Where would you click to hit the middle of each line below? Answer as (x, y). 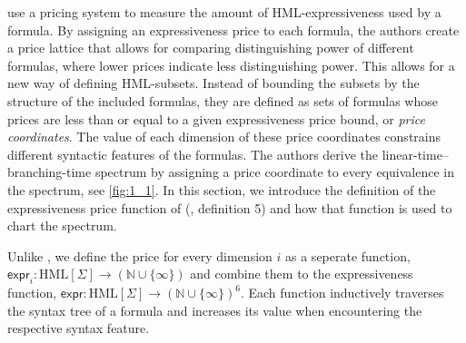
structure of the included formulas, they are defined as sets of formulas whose (223, 100)
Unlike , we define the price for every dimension (140, 255)
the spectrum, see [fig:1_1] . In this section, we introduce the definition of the (222, 189)
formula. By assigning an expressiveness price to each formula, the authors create (233, 29)
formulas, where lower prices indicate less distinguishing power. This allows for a (231, 65)
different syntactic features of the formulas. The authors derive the (193, 154)
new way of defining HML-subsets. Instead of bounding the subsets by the (213, 83)
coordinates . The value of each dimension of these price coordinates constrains (224, 137)
